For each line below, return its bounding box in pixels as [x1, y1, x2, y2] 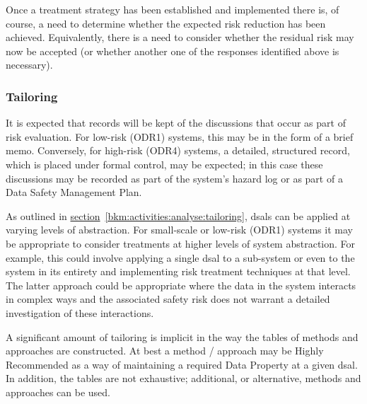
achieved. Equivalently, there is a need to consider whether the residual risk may [6, 30, 354, 45]
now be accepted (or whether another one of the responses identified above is [6, 43, 339, 58]
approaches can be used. [6, 384, 110, 399]
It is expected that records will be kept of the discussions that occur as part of [6, 115, 346, 130]
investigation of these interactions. [6, 305, 154, 320]
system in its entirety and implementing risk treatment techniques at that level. [6, 264, 351, 279]
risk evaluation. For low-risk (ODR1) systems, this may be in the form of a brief [6, 129, 354, 144]
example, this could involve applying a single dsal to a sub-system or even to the [6, 250, 355, 265]
